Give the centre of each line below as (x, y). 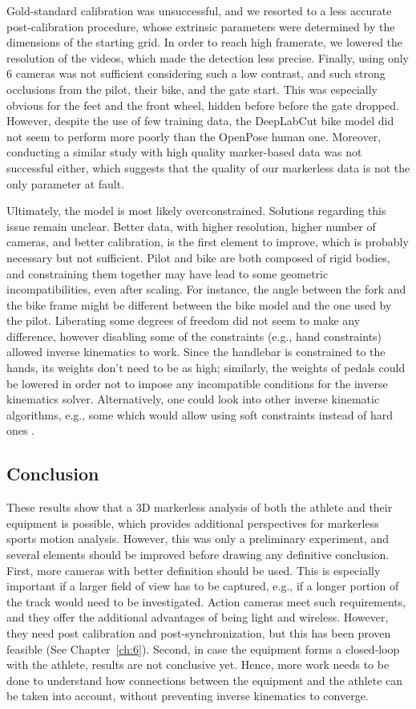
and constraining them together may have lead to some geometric (168, 273)
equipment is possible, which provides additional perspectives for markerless (193, 523)
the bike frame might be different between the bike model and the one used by (199, 304)
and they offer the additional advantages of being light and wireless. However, (198, 617)
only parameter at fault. (66, 183)
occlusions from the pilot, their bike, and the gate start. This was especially (192, 89)
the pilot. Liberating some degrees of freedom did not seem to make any (184, 320)
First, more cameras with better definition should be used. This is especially (194, 570)
